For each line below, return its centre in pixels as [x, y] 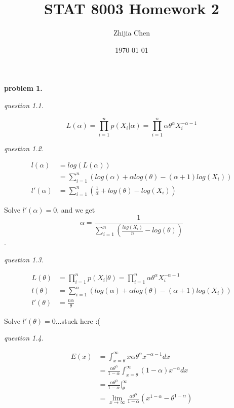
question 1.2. [24, 148]
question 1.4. [24, 338]
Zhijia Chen [132, 33]
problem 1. [23, 88]
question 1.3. [24, 259]
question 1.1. [24, 105]
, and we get [76, 209]
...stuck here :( [78, 320]
